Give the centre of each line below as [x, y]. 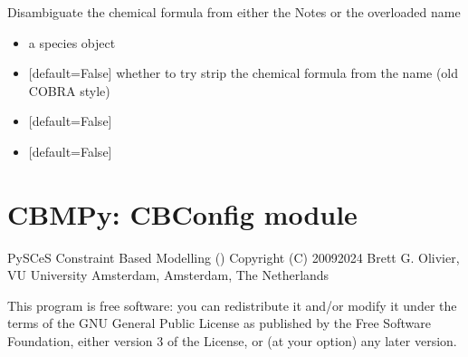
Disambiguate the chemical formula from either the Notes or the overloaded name [234, 12]
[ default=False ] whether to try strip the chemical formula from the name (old [244, 73]
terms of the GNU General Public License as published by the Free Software [219, 323]
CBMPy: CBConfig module [182, 213]
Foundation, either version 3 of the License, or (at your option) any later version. [232, 341]
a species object [72, 42]
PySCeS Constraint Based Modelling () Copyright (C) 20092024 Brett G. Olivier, [234, 257]
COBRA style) [69, 90]
